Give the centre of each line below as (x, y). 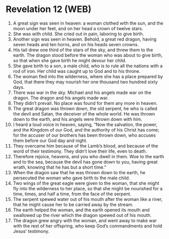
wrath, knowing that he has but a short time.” (60, 167)
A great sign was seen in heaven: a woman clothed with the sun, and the (88, 23)
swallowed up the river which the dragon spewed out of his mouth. (82, 215)
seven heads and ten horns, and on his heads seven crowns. (76, 44)
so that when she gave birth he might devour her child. (70, 60)
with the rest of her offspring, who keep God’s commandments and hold (88, 226)
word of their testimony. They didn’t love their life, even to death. (80, 151)
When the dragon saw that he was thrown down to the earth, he (79, 172)
